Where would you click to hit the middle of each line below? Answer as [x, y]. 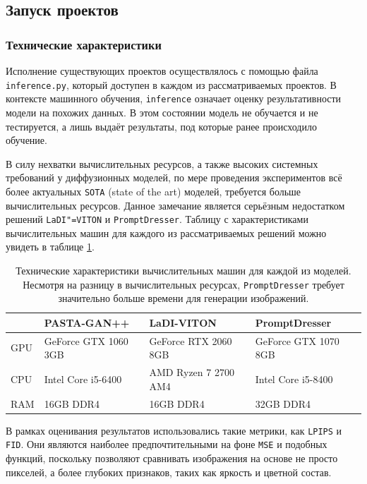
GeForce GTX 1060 [86, 340]
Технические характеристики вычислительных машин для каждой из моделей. [183, 270]
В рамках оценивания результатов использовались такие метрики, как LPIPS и [174, 430]
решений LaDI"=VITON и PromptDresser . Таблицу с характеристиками [157, 219]
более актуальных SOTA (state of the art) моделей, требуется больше [154, 191]
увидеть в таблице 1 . [50, 247]
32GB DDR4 [283, 403]
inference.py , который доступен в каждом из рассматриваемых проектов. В [171, 84]
